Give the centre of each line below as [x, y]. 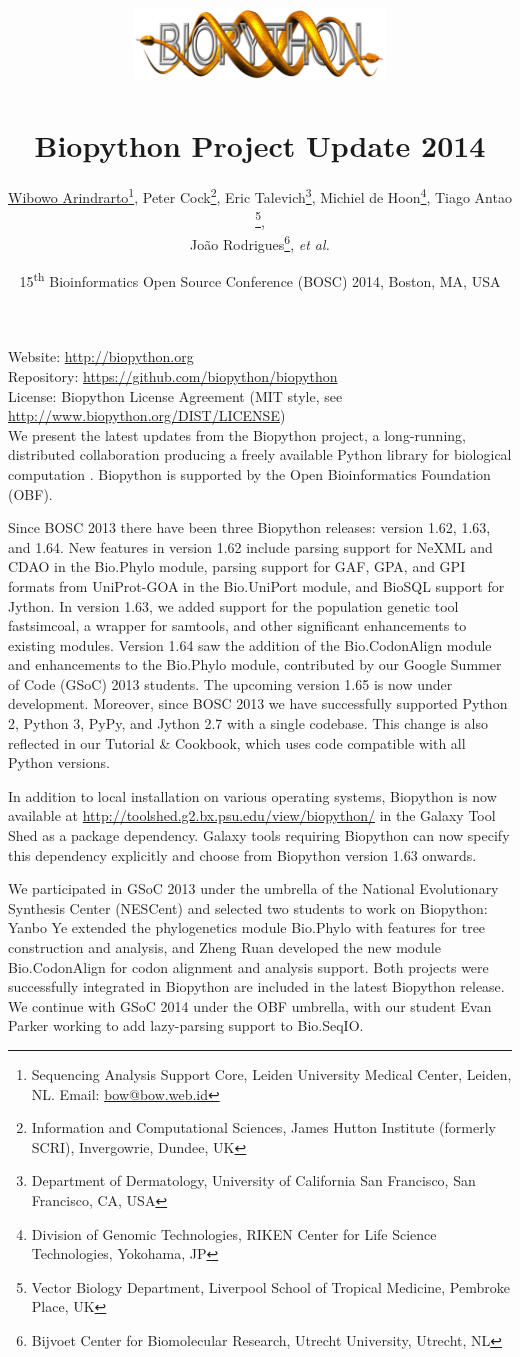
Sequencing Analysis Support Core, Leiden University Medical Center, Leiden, [271, 1073]
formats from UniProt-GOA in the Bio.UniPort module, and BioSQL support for [256, 585]
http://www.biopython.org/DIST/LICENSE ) [147, 415]
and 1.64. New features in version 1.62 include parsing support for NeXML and [250, 546]
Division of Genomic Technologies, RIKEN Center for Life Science [234, 1233]
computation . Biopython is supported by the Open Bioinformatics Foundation [249, 473]
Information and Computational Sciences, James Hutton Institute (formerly [263, 1127]
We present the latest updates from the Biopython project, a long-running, [237, 434]
